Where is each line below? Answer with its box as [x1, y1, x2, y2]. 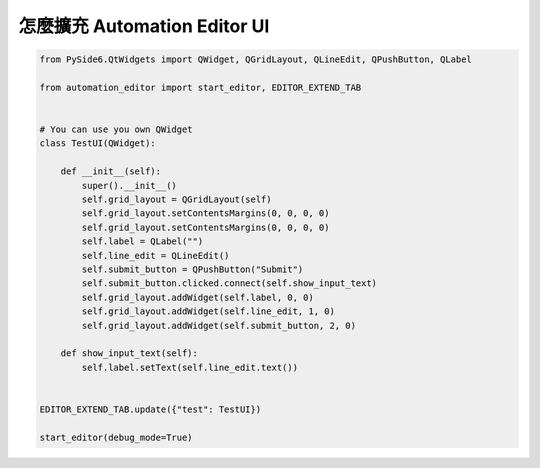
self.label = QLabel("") [81, 236, 204, 247]
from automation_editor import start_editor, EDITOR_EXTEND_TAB [39, 81, 362, 93]
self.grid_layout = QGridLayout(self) [81, 194, 272, 205]
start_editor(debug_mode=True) [39, 431, 194, 443]
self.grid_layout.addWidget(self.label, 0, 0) [81, 291, 314, 303]
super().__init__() [81, 180, 177, 191]
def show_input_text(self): [60, 348, 199, 359]
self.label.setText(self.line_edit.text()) [81, 361, 299, 373]
